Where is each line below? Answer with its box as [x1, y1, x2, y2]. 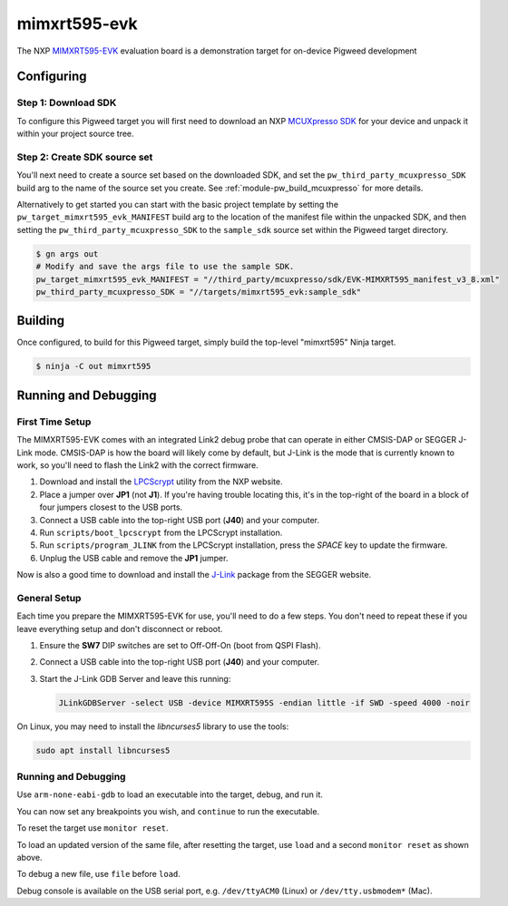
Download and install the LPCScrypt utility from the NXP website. [39, 476, 283, 487]
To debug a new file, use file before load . [16, 869, 181, 880]
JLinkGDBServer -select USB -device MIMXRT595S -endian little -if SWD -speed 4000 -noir [58, 697, 471, 707]
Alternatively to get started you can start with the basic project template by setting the [16, 200, 339, 210]
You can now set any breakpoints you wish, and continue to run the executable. [16, 805, 320, 816]
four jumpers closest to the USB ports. [39, 502, 183, 512]
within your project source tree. [16, 128, 135, 140]
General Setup [16, 591, 82, 604]
